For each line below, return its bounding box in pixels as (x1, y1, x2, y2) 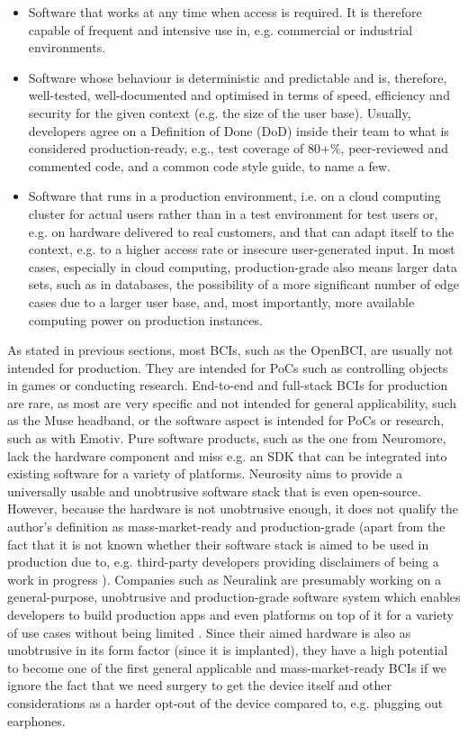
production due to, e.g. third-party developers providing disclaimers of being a (7, 552, 439, 571)
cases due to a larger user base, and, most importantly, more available (28, 292, 415, 311)
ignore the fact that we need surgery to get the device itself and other (7, 676, 391, 695)
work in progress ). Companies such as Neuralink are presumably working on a (7, 569, 442, 588)
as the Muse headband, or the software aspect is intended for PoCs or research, (7, 411, 445, 430)
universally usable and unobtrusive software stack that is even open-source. (7, 481, 421, 500)
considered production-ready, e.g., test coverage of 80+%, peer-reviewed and (28, 139, 449, 158)
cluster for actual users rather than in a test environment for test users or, (28, 204, 438, 223)
